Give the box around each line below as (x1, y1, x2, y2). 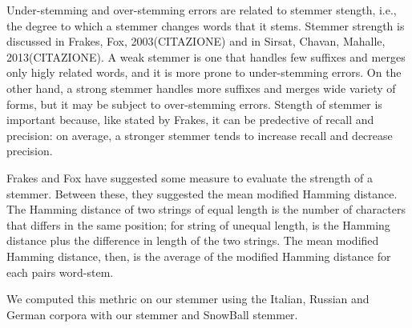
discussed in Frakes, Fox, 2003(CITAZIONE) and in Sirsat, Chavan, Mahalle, (6, 33, 386, 50)
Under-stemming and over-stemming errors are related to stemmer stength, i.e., (6, 2, 397, 18)
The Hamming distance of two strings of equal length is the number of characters (6, 201, 406, 218)
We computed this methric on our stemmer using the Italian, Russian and (6, 290, 370, 307)
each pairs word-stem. (6, 263, 114, 280)
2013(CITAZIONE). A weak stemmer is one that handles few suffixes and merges (6, 48, 406, 65)
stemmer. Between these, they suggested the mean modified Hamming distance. (6, 185, 398, 202)
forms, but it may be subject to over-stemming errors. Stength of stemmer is (6, 95, 382, 112)
